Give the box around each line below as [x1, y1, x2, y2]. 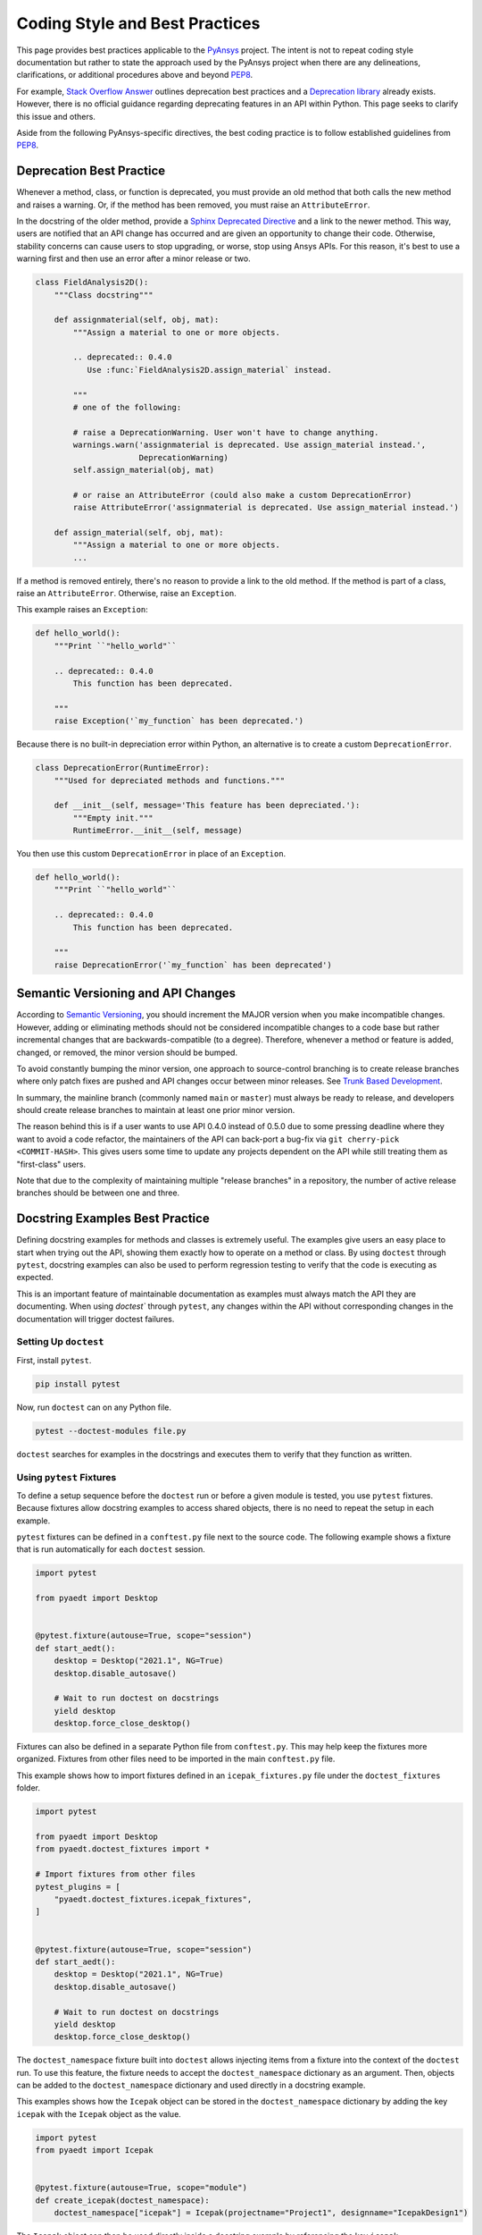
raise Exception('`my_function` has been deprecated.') [54, 716, 304, 726]
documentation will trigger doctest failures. [16, 1313, 175, 1324]
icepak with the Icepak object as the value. [16, 2108, 182, 2119]
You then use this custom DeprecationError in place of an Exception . [16, 848, 287, 859]
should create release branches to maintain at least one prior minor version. [16, 1105, 295, 1116]
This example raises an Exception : [16, 604, 149, 615]
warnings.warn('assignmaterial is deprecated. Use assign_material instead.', [72, 440, 427, 451]
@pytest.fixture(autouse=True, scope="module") [35, 2182, 247, 2193]
